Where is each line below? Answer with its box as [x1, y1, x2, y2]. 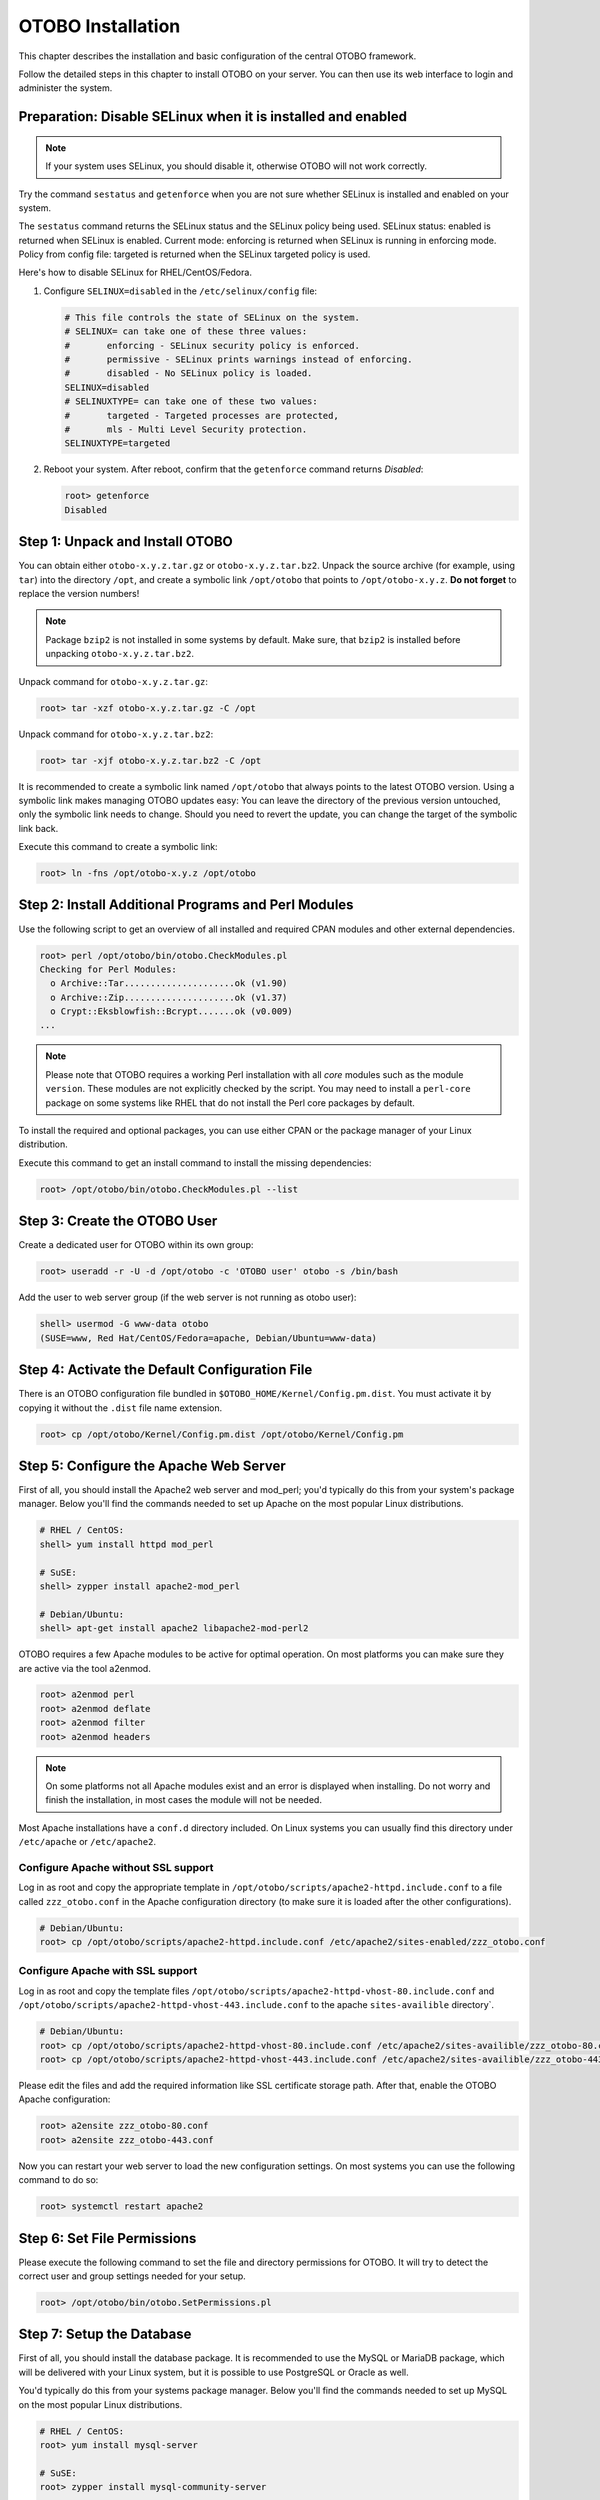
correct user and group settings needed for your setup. [18, 2270, 247, 2282]
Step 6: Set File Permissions [18, 2230, 197, 2247]
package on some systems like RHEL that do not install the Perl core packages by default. [45, 1096, 415, 1109]
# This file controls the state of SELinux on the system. [64, 311, 360, 323]
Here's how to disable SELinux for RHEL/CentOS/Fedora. [18, 266, 252, 279]
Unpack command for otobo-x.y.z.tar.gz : [18, 675, 209, 687]
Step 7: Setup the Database [18, 2326, 192, 2343]
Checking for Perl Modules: [39, 963, 177, 975]
